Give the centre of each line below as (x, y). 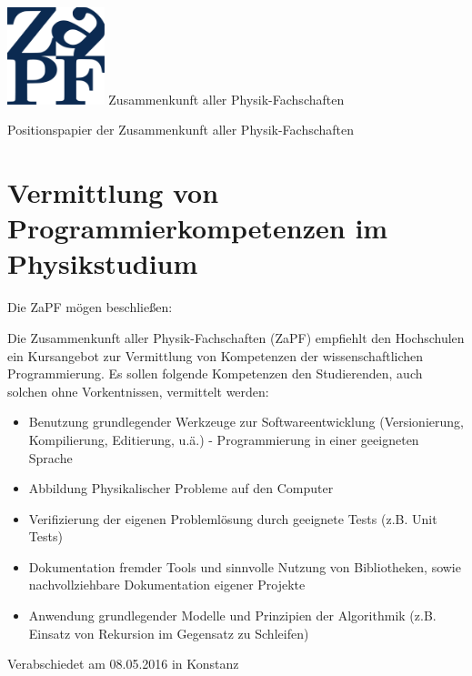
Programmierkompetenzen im (198, 228)
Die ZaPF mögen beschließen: (90, 307)
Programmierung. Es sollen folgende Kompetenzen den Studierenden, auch (215, 373)
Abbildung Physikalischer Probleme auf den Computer (181, 488)
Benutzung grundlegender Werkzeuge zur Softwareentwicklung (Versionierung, (246, 422)
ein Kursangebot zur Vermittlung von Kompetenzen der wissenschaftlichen (216, 355)
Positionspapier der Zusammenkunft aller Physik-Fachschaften (181, 130)
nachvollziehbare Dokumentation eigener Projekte (167, 585)
